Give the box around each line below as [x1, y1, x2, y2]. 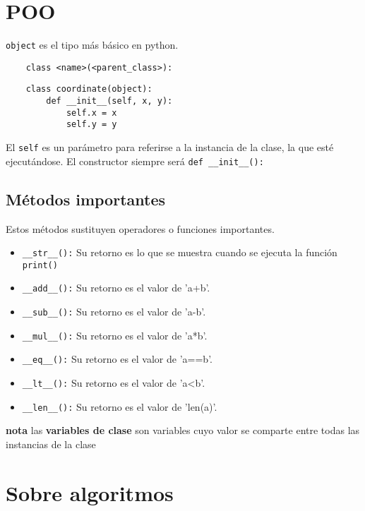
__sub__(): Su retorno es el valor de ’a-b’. [22, 304, 206, 319]
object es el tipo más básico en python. [6, 37, 179, 52]
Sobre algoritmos [6, 478, 174, 507]
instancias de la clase [6, 437, 96, 452]
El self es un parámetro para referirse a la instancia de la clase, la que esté [6, 140, 334, 155]
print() [22, 260, 58, 270]
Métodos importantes [6, 188, 166, 210]
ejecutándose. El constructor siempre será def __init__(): [6, 153, 264, 168]
